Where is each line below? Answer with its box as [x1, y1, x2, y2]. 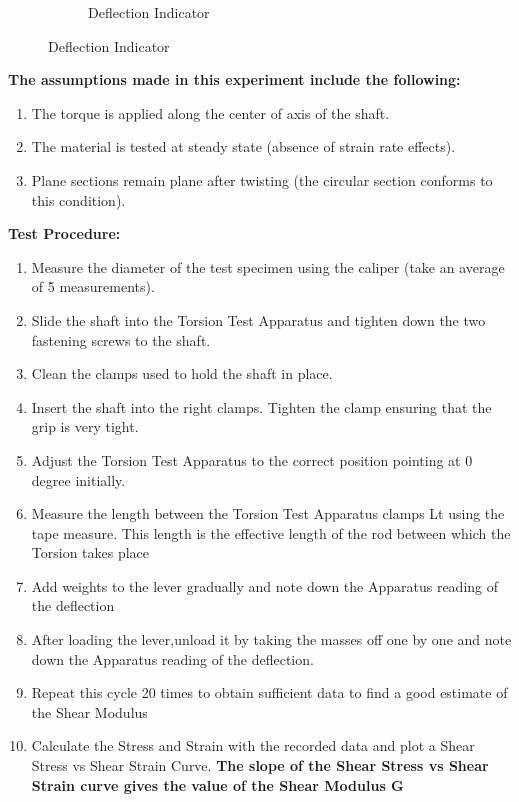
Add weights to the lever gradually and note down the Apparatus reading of [31, 575, 499, 596]
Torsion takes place [31, 542, 150, 563]
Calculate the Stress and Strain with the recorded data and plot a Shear [31, 735, 475, 756]
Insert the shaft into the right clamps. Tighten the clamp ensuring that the [31, 396, 492, 417]
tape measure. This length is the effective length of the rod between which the [31, 522, 511, 543]
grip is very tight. [31, 416, 139, 437]
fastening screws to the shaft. [31, 329, 211, 350]
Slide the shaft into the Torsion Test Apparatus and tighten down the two [31, 309, 486, 330]
